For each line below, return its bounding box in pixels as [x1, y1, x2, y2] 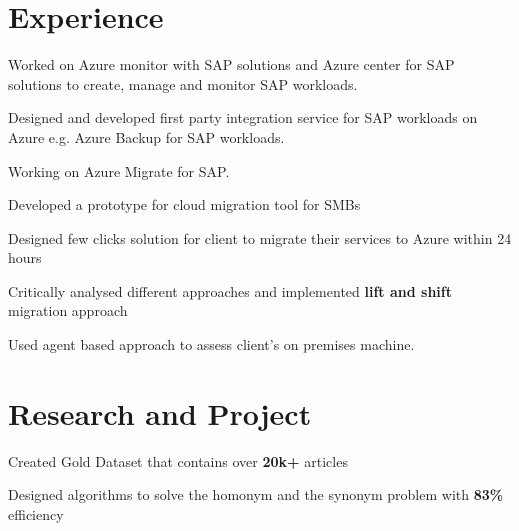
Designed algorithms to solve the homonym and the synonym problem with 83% [8, 484, 504, 505]
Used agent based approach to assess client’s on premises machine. [8, 334, 415, 355]
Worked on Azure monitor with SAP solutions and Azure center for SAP [8, 54, 455, 75]
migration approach [8, 300, 128, 321]
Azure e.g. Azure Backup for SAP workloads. [8, 126, 285, 147]
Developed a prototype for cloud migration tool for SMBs [8, 194, 361, 215]
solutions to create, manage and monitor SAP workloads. [8, 73, 358, 94]
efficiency [8, 503, 64, 524]
